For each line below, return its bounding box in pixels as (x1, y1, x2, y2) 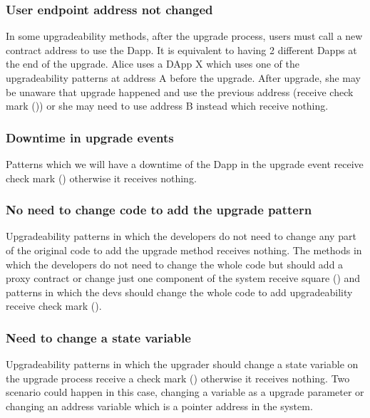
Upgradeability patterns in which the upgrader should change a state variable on (6, 357, 359, 372)
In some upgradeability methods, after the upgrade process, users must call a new (6, 28, 363, 43)
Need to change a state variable (6, 328, 191, 346)
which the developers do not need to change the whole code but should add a (6, 256, 344, 271)
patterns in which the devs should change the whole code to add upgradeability (6, 284, 353, 299)
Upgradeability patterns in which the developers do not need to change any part (6, 229, 356, 244)
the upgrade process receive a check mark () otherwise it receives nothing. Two (6, 370, 350, 385)
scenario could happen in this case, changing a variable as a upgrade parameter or (6, 385, 364, 399)
